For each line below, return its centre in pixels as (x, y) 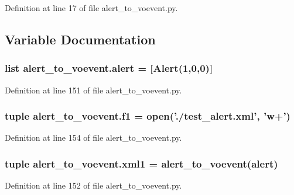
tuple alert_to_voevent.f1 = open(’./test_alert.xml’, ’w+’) (148, 116)
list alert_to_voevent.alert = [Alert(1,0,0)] (109, 68)
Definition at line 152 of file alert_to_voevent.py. (93, 185)
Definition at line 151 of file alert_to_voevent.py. (93, 90)
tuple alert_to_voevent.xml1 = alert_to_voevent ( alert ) (141, 163)
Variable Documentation (80, 39)
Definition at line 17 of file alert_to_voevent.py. (91, 8)
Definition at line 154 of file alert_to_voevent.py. (93, 137)
